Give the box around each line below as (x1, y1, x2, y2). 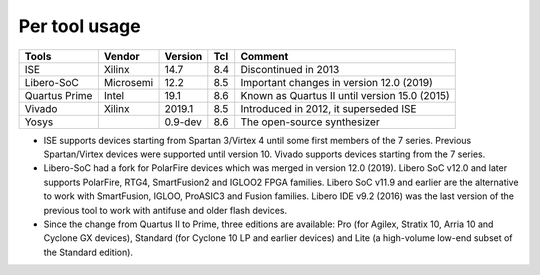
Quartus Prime (24, 88, 93, 102)
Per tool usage (18, 15, 141, 37)
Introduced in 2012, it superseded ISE (240, 101, 417, 115)
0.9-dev (164, 115, 202, 129)
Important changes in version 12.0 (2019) (240, 75, 434, 89)
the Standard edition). (43, 246, 134, 258)
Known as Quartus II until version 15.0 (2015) (240, 88, 450, 102)
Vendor (103, 49, 140, 63)
